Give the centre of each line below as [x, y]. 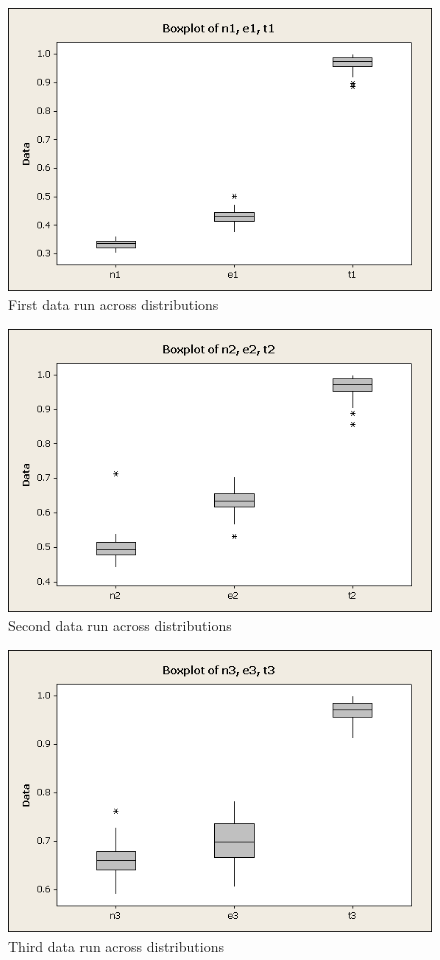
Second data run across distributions [120, 625]
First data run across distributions [113, 304]
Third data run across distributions [116, 945]
